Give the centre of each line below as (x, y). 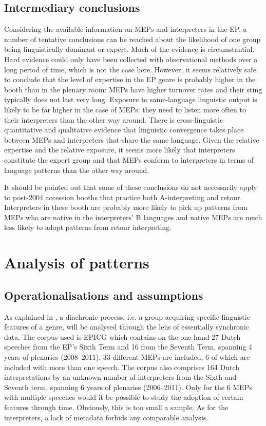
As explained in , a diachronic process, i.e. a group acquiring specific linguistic (127, 316)
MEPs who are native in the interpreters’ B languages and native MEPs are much (133, 217)
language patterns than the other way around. (77, 170)
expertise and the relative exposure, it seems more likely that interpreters (120, 150)
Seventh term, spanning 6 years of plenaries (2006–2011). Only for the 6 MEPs (128, 387)
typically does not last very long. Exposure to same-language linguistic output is (131, 99)
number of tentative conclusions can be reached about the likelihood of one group (132, 39)
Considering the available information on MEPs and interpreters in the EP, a (126, 29)
